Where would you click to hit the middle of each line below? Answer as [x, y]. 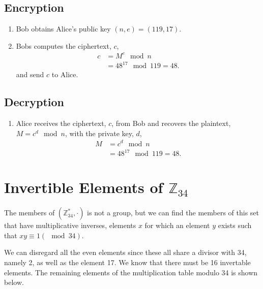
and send [30, 74]
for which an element [177, 225]
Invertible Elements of [84, 187]
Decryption [34, 102]
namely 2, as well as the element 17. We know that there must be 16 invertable [127, 262]
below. [14, 282]
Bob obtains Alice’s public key [63, 29]
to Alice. [65, 74]
